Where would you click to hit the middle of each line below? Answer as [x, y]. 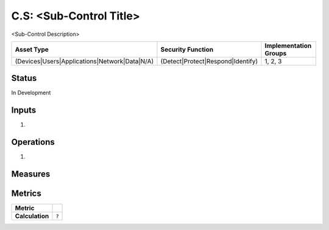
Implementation [288, 46]
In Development [31, 93]
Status [24, 78]
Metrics [27, 194]
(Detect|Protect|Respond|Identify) [209, 61]
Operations [33, 142]
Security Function [187, 49]
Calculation [32, 216]
